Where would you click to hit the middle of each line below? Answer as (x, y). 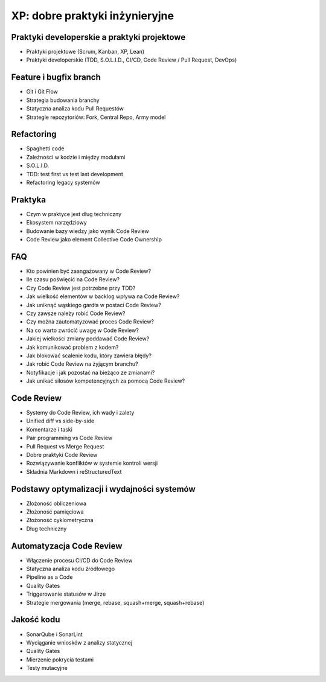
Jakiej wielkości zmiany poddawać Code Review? (88, 339)
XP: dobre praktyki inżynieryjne (93, 16)
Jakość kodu (36, 620)
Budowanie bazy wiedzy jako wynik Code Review (88, 231)
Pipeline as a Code (50, 577)
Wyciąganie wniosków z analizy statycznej (79, 642)
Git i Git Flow (42, 92)
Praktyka (29, 199)
